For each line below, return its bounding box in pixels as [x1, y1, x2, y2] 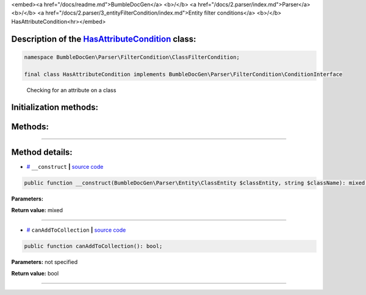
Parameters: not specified [11, 258, 78, 266]
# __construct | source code [26, 163, 104, 171]
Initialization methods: [11, 102, 99, 113]
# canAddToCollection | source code [26, 226, 126, 234]
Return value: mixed [11, 206, 63, 213]
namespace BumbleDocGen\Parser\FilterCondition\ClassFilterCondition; [24, 54, 240, 60]
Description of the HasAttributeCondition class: [11, 34, 196, 44]
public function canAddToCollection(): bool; [24, 243, 163, 250]
